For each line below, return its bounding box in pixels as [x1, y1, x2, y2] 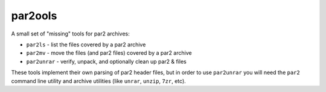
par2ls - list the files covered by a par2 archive [26, 41, 146, 48]
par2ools [11, 9, 57, 22]
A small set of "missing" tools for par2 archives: [11, 30, 130, 37]
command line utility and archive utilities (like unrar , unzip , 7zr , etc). [11, 77, 187, 84]
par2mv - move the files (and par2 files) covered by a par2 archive [26, 49, 193, 57]
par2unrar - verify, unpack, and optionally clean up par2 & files [26, 58, 187, 65]
